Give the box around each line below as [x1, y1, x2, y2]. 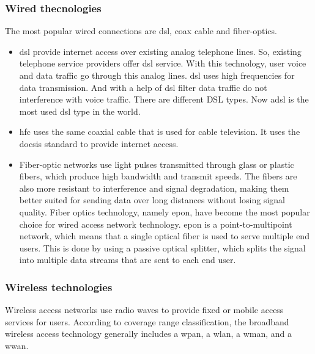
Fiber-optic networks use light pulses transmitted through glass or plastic [19, 157, 294, 170]
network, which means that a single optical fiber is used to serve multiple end [19, 229, 309, 242]
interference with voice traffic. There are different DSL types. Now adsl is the [19, 93, 309, 106]
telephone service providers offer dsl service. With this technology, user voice [19, 57, 306, 70]
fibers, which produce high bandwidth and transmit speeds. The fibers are [19, 170, 297, 182]
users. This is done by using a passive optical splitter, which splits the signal [19, 241, 306, 254]
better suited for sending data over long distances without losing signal [19, 193, 286, 206]
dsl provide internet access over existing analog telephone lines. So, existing [19, 45, 302, 57]
